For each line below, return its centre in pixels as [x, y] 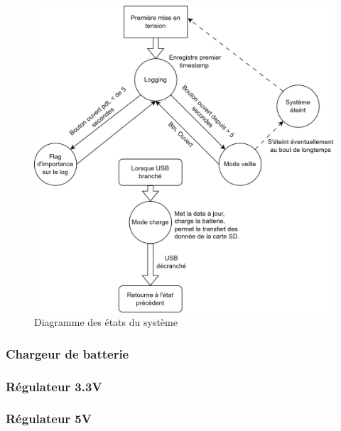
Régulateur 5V [49, 419]
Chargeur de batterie [67, 353]
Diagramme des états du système [106, 322]
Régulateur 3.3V [54, 386]
